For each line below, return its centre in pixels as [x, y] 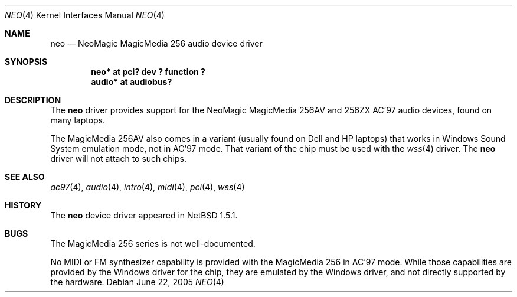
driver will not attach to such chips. [118, 159]
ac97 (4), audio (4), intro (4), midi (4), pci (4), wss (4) [148, 187]
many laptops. [78, 120]
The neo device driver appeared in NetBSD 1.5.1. [144, 215]
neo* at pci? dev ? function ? [148, 72]
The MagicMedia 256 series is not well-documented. [153, 244]
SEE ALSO [25, 177]
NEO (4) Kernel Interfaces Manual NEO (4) [85, 15]
